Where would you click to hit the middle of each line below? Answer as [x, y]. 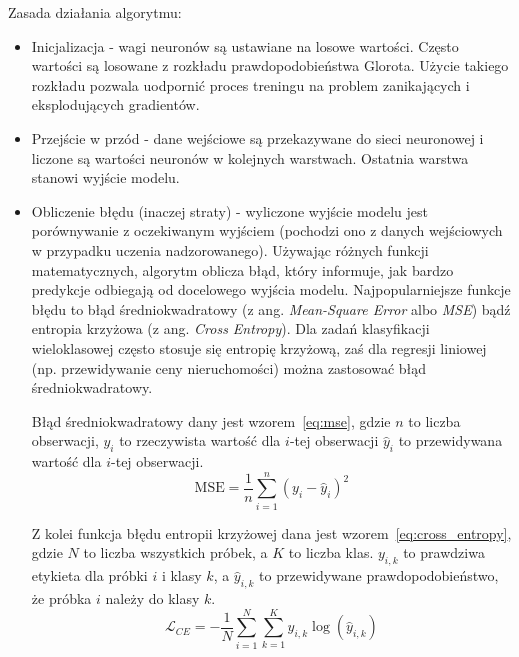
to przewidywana [450, 440]
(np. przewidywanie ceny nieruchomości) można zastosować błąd [229, 367]
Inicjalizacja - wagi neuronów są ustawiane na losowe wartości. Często [245, 45]
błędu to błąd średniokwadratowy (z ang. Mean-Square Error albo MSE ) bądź [271, 308]
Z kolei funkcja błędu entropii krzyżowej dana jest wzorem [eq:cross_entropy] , [271, 532]
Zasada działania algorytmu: [95, 12]
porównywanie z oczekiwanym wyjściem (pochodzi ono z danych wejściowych [267, 230]
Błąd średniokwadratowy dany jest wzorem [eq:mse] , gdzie [211, 420]
